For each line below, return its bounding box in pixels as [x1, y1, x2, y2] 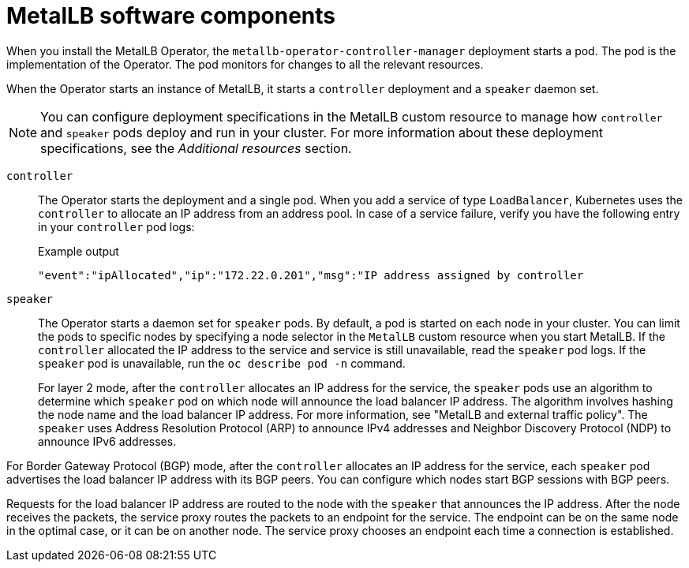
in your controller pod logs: [38, 219, 195, 234]
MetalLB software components [6, 2, 336, 29]
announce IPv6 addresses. [38, 434, 177, 448]
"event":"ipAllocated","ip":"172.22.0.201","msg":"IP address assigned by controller [38, 268, 584, 282]
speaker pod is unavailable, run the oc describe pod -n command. [38, 356, 406, 370]
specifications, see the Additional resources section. [40, 140, 352, 156]
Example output [38, 244, 119, 258]
